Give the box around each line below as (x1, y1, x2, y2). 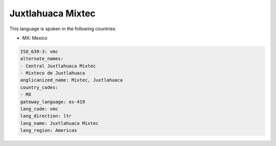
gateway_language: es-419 (20, 99, 85, 105)
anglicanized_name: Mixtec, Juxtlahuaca (20, 77, 123, 83)
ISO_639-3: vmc (20, 49, 58, 54)
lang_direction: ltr (20, 113, 72, 119)
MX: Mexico (22, 35, 48, 41)
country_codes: (20, 85, 58, 90)
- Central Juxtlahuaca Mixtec (20, 63, 96, 69)
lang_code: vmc (20, 106, 58, 112)
